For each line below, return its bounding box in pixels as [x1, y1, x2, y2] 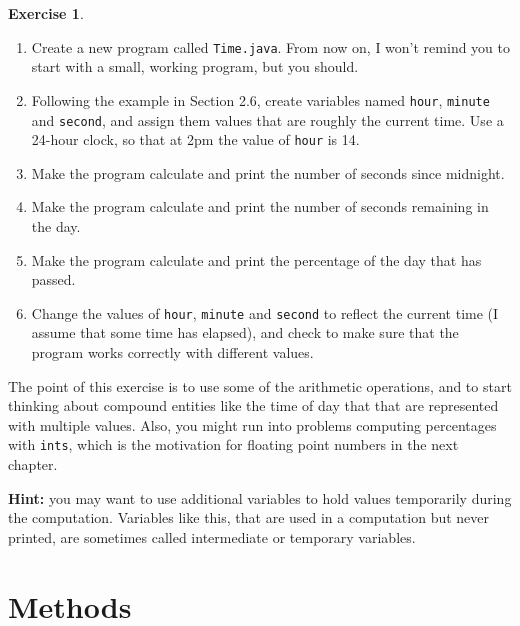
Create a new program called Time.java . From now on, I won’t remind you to [31, 36, 511, 57]
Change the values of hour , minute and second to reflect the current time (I [31, 302, 499, 323]
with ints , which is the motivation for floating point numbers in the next [8, 434, 459, 455]
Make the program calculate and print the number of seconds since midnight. [31, 162, 505, 183]
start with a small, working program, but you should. [31, 56, 359, 77]
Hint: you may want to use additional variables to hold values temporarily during [8, 487, 512, 508]
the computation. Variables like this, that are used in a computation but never [8, 507, 490, 528]
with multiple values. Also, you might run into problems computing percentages [8, 414, 497, 435]
